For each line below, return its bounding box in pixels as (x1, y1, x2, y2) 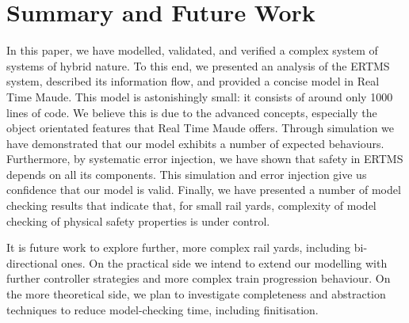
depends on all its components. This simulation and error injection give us (6, 165, 367, 182)
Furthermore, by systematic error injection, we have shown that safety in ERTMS (6, 150, 403, 167)
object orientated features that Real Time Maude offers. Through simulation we (6, 120, 395, 136)
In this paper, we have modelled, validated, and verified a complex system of (6, 42, 378, 59)
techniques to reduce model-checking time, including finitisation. (6, 301, 319, 317)
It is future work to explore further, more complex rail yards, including (6, 239, 351, 256)
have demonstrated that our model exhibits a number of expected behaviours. (6, 135, 384, 151)
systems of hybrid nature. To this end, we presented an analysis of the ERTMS (6, 57, 390, 74)
